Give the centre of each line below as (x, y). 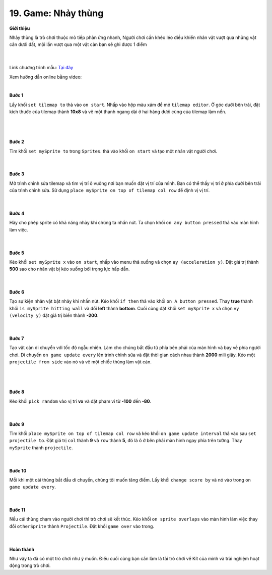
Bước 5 (17, 253)
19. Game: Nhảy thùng (56, 13)
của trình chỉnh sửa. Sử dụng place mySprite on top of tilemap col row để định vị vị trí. (110, 190)
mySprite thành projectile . (41, 448)
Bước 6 (17, 292)
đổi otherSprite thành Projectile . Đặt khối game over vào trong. (82, 526)
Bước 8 (17, 392)
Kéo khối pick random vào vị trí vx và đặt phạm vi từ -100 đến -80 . (80, 401)
